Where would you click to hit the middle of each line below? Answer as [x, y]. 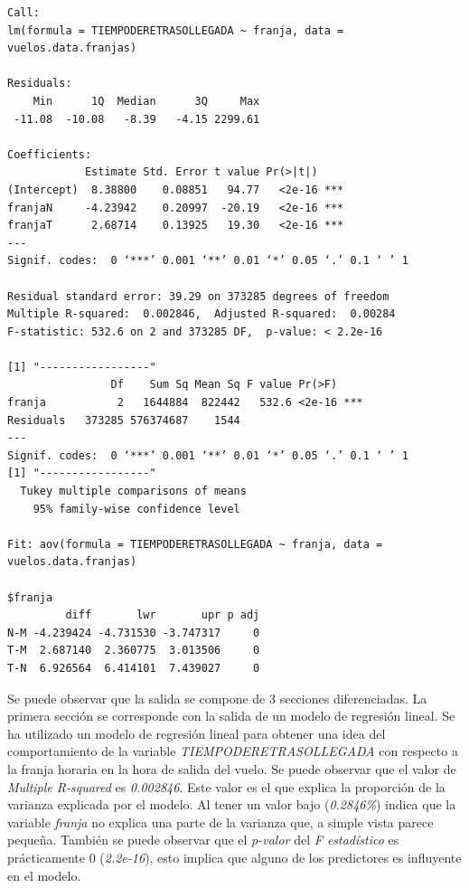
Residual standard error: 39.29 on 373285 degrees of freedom [198, 296]
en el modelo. [44, 875]
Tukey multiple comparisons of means [133, 491]
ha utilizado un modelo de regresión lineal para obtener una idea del [197, 733]
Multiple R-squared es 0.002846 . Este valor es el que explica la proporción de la [226, 786]
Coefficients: [50, 154]
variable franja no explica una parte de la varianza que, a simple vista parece [220, 822]
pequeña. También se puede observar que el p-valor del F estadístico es [203, 840]
